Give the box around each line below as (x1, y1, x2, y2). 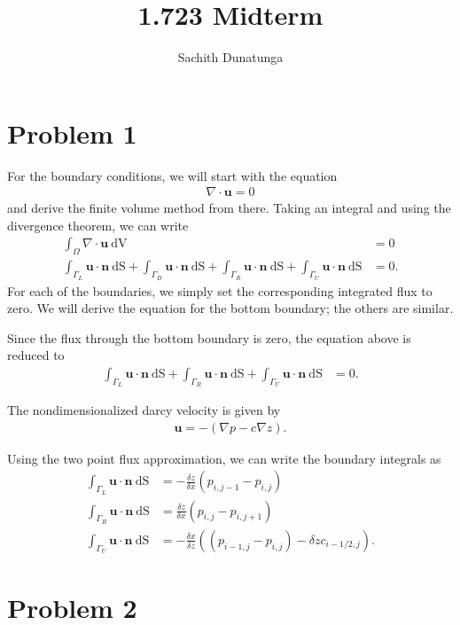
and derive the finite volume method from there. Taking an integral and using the (7, 199, 451, 217)
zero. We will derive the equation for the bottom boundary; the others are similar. (7, 299, 454, 317)
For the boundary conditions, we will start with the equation (7, 166, 338, 184)
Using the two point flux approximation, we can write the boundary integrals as (7, 449, 441, 467)
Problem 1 (7, 114, 137, 151)
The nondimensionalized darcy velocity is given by (7, 401, 281, 419)
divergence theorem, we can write (7, 215, 189, 234)
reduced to (7, 346, 65, 364)
